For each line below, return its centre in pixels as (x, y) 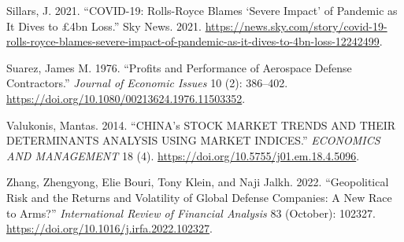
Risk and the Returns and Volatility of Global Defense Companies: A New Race (199, 197)
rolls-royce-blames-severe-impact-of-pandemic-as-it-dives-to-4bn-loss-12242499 (193, 41)
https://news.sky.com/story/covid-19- (296, 26)
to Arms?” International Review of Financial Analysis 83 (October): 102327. (191, 213)
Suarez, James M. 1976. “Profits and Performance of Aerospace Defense (179, 67)
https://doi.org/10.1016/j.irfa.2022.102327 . (109, 228)
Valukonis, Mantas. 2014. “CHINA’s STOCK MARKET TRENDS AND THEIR (201, 125)
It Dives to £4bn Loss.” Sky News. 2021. (104, 26)
